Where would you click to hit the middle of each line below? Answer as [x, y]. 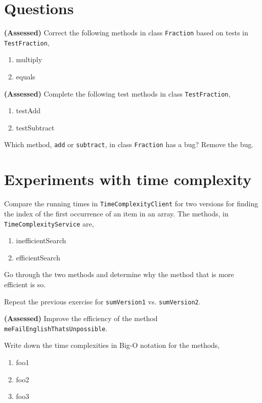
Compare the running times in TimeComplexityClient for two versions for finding [131, 204]
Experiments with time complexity [128, 179]
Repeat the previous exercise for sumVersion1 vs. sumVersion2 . [102, 301]
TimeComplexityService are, [49, 223]
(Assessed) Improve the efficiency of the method [81, 318]
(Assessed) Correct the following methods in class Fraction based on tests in [126, 33]
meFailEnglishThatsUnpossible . [56, 328]
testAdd [28, 110]
